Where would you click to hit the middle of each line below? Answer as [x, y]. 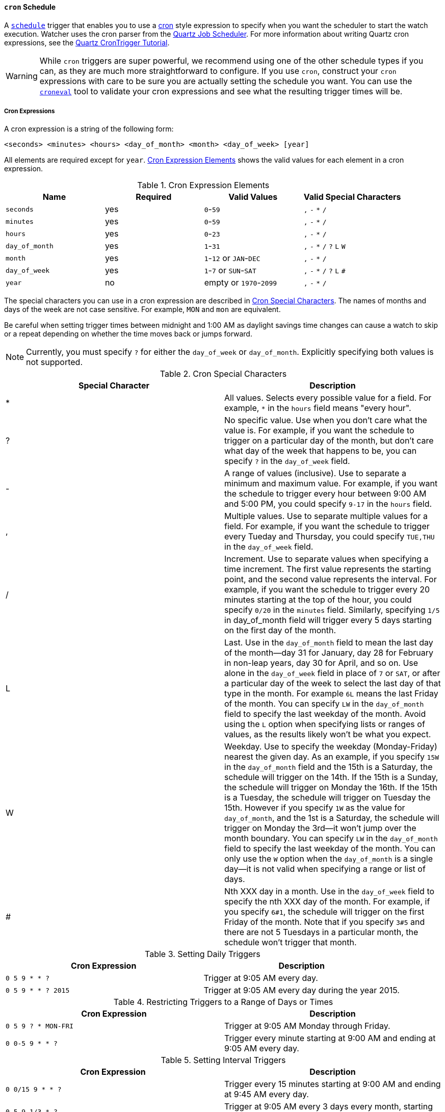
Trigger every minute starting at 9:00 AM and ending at [330, 1038]
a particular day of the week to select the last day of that [333, 683]
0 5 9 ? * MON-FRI [40, 1026]
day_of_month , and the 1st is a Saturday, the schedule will [332, 818]
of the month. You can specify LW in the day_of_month [324, 704]
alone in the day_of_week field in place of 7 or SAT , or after [332, 673]
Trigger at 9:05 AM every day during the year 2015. [302, 990]
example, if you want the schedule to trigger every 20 [327, 590]
